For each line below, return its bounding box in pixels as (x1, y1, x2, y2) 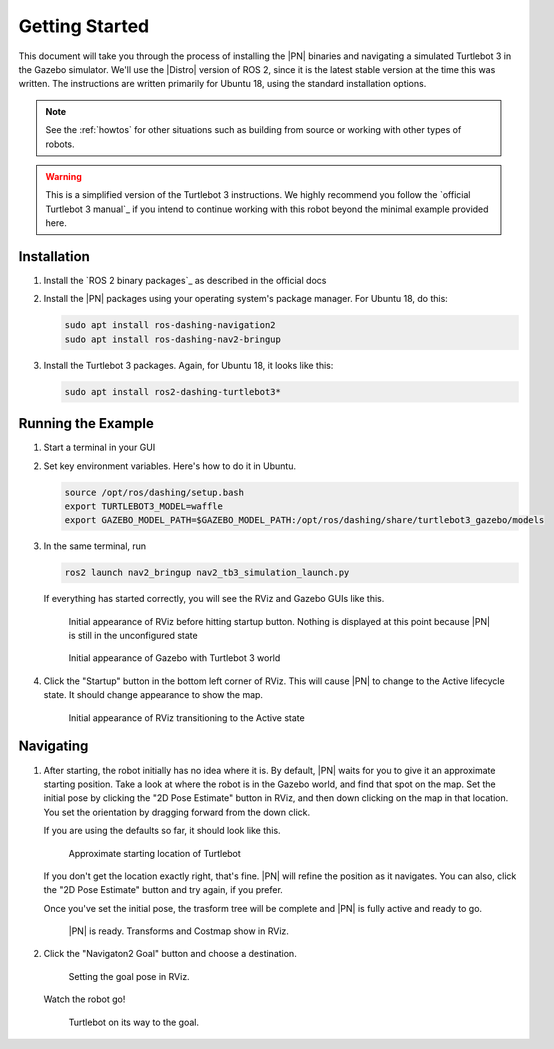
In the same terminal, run (43, 540, 147, 552)
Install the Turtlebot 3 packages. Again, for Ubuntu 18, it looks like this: (43, 359, 334, 371)
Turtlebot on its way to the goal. (68, 1016, 200, 1028)
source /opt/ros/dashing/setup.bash (64, 486, 245, 498)
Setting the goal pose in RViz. (68, 970, 190, 982)
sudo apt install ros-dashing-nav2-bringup (64, 333, 282, 345)
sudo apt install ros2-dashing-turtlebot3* (64, 386, 282, 397)
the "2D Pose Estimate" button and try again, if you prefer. (43, 884, 284, 896)
